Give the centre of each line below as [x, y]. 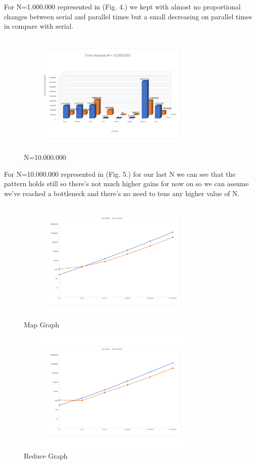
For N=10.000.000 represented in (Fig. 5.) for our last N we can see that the [120, 174]
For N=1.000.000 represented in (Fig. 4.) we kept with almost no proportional [122, 6]
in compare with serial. [39, 26]
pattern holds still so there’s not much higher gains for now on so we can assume [127, 183]
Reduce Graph [46, 455]
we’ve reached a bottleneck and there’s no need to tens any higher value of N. [122, 193]
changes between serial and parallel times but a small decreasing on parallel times [128, 16]
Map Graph [42, 324]
